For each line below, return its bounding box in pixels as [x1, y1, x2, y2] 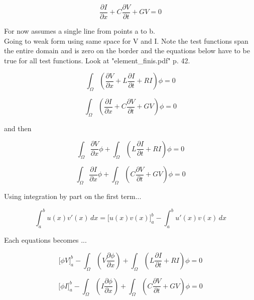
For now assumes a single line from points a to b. [4, 26, 155, 36]
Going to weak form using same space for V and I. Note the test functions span [4, 35, 248, 46]
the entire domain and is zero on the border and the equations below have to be [4, 45, 250, 56]
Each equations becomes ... [4, 235, 87, 245]
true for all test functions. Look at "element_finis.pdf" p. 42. [4, 55, 190, 65]
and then [4, 123, 32, 134]
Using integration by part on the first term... [4, 191, 142, 202]
